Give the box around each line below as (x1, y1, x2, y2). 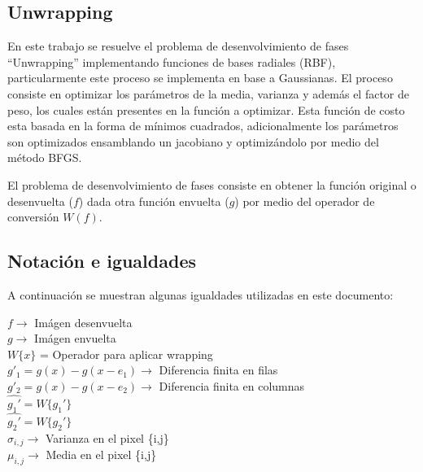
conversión (7, 208, 59, 225)
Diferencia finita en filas (159, 361, 278, 378)
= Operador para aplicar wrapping (39, 345, 213, 362)
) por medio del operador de (234, 192, 375, 209)
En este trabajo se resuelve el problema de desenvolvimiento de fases (7, 37, 349, 55)
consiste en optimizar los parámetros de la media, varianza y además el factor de (7, 85, 410, 102)
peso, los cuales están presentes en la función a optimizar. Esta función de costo (7, 101, 405, 118)
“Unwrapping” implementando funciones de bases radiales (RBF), (7, 53, 336, 70)
